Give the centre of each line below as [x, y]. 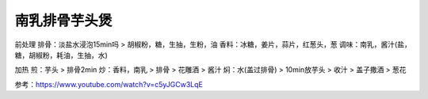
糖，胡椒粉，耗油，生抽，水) [61, 55]
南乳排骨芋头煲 [63, 21]
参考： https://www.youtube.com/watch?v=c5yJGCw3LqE [109, 84]
